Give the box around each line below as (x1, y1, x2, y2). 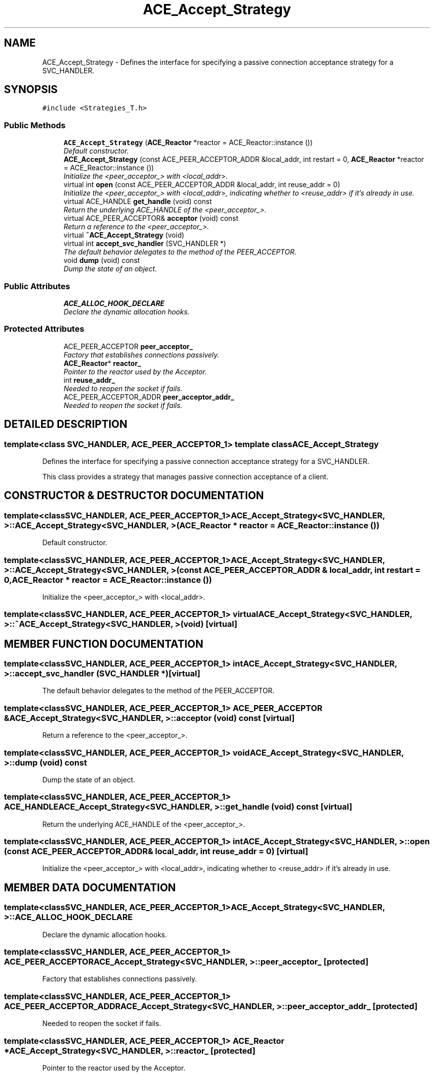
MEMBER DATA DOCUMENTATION (4, 881, 176, 894)
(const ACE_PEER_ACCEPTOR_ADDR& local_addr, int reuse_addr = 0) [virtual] (4, 846, 309, 857)
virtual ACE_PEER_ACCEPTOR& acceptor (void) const (63, 214, 239, 223)
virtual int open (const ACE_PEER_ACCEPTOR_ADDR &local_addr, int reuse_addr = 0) (63, 180, 340, 189)
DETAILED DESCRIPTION (4, 418, 128, 431)
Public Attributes (4, 281, 70, 291)
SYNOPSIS (4, 83, 58, 96)
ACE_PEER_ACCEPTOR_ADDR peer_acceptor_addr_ (63, 392, 234, 401)
